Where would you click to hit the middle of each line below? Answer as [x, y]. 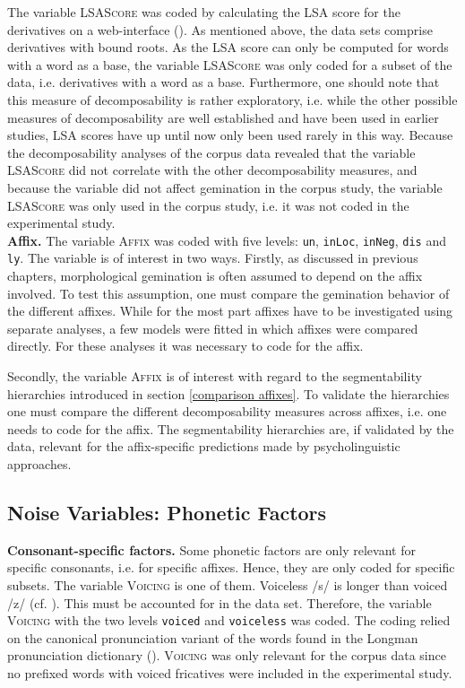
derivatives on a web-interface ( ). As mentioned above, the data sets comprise [220, 29]
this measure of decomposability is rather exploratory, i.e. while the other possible [232, 99]
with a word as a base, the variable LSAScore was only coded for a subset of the [230, 64]
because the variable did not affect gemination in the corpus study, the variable [225, 187]
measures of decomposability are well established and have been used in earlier [223, 117]
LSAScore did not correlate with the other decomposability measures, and [212, 170]
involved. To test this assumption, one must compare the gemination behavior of [228, 293]
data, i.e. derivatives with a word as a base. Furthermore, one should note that [224, 82]
